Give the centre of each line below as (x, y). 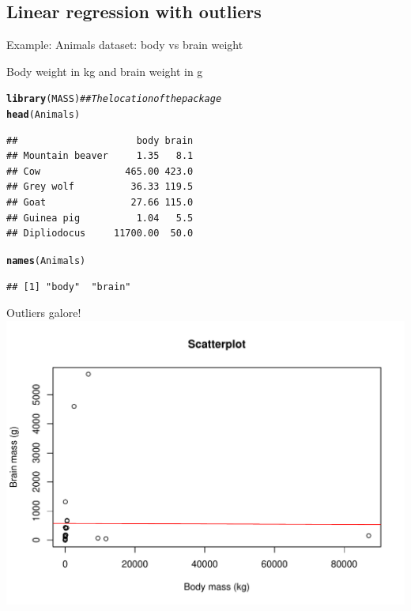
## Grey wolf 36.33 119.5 (100, 187)
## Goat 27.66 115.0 (100, 203)
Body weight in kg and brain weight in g (105, 71)
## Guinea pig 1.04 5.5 (100, 218)
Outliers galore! (44, 313)
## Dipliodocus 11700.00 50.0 (100, 234)
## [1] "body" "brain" (69, 287)
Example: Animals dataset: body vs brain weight (125, 45)
